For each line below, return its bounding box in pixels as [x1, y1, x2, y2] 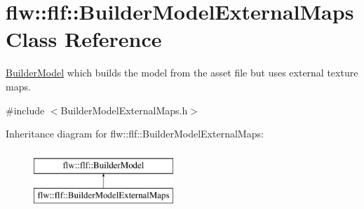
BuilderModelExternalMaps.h [60, 102, 188, 117]
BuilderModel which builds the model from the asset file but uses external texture [6, 65, 358, 80]
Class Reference [6, 25, 162, 53]
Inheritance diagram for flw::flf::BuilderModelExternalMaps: [6, 126, 264, 141]
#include [6, 102, 45, 117]
